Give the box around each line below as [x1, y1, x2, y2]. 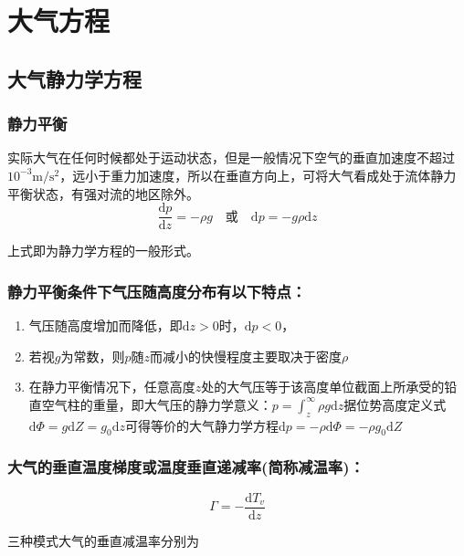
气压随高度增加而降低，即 [28, 316, 183, 335]
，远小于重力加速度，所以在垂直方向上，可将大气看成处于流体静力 [59, 165, 457, 184]
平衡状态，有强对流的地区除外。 [7, 184, 199, 203]
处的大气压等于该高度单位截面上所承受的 [201, 377, 445, 396]
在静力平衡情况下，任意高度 [28, 377, 195, 396]
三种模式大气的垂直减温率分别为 [7, 530, 199, 550]
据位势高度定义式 [343, 394, 447, 414]
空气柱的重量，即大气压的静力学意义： [41, 394, 272, 414]
